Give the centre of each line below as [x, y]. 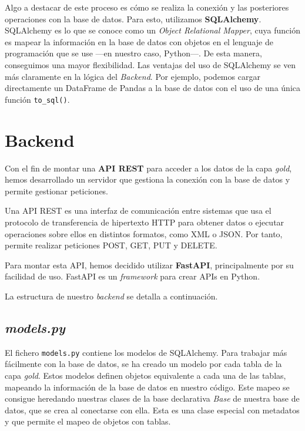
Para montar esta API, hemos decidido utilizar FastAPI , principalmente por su [149, 265]
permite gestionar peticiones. [57, 191]
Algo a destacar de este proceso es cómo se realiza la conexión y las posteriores [147, 7]
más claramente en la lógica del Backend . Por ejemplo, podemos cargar [133, 76]
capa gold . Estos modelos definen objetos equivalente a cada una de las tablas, [145, 375]
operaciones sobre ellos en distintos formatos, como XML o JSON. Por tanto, [144, 233]
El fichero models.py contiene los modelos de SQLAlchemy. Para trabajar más [146, 352]
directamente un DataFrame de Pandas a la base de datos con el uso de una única [152, 88]
